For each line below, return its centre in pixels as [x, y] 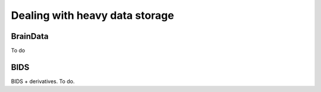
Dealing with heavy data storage [93, 15]
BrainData [30, 36]
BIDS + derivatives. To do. [43, 81]
